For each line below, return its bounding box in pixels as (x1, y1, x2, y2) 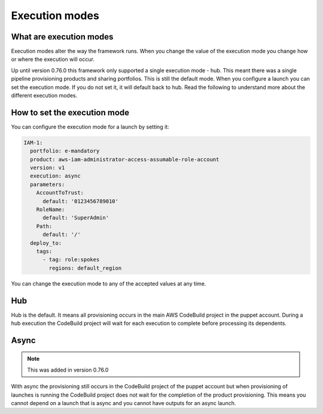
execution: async (30, 173, 81, 179)
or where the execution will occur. (11, 56, 95, 63)
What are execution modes (11, 32, 114, 42)
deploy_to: (30, 240, 62, 246)
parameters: (30, 181, 65, 188)
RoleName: (36, 206, 65, 213)
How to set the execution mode (11, 108, 130, 118)
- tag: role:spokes (42, 256, 100, 263)
